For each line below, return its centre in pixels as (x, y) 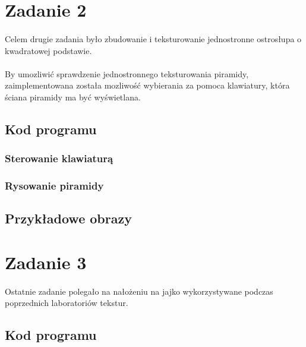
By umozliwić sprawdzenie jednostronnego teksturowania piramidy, (127, 73)
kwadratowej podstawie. (48, 50)
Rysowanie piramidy (54, 186)
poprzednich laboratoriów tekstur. (67, 303)
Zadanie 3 (46, 262)
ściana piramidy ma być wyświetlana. (73, 97)
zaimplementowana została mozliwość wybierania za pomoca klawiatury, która (147, 85)
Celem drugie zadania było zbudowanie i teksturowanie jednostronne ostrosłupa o (153, 38)
